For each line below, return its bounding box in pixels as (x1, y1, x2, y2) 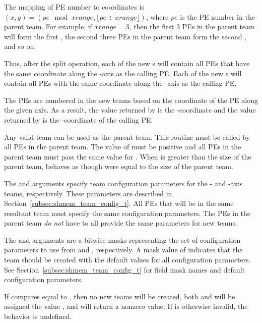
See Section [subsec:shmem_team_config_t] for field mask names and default (4, 264, 245, 275)
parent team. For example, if (4, 21, 92, 32)
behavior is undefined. (4, 311, 72, 321)
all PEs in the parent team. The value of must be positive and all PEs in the (4, 141, 241, 152)
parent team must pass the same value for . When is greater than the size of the (4, 151, 251, 161)
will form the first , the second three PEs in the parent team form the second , (4, 31, 247, 41)
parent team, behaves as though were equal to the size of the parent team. (4, 161, 233, 172)
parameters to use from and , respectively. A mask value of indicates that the (4, 244, 243, 255)
